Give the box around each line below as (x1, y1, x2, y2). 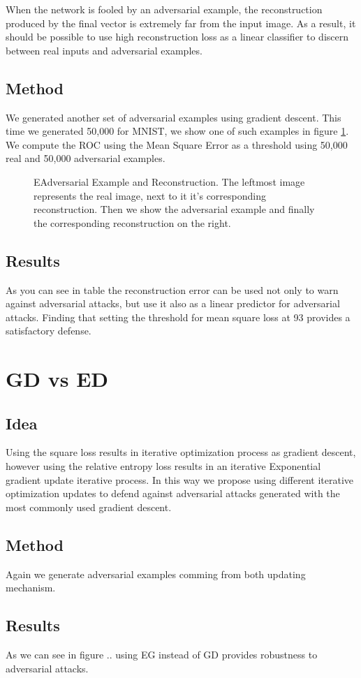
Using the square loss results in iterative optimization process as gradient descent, (6, 445, 356, 459)
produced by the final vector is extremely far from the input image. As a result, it (6, 15, 356, 30)
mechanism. (6, 580, 56, 595)
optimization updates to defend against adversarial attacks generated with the (6, 486, 340, 501)
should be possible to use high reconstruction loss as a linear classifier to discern (6, 29, 349, 44)
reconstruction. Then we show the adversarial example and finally (34, 202, 315, 216)
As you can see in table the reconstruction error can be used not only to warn (6, 282, 339, 297)
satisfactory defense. (6, 323, 91, 338)
